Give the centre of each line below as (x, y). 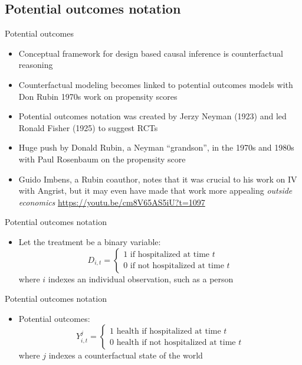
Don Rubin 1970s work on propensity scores (98, 96)
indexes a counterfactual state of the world (126, 355)
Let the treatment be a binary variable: (90, 241)
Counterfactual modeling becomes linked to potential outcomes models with (156, 84)
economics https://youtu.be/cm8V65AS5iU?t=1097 (112, 202)
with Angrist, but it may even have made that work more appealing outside (155, 190)
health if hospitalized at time (169, 331)
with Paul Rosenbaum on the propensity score (102, 159)
